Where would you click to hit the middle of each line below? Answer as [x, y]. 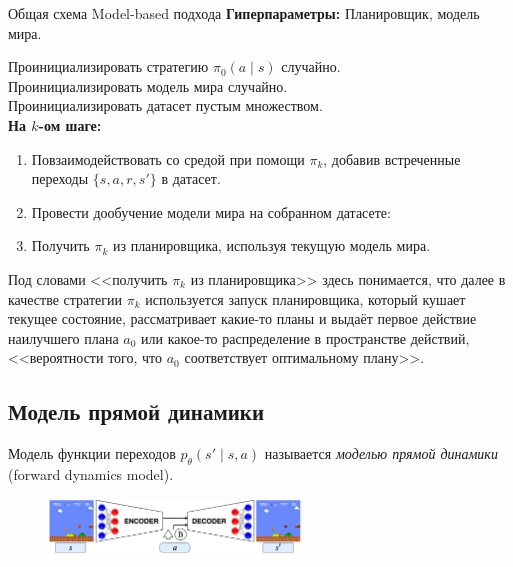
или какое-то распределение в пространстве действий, [305, 337]
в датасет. [191, 178]
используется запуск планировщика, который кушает [305, 298]
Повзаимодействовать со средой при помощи [168, 158]
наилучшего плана [63, 337]
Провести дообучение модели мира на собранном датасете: [211, 211]
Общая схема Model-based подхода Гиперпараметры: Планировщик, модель [244, 13]
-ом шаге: [70, 124]
